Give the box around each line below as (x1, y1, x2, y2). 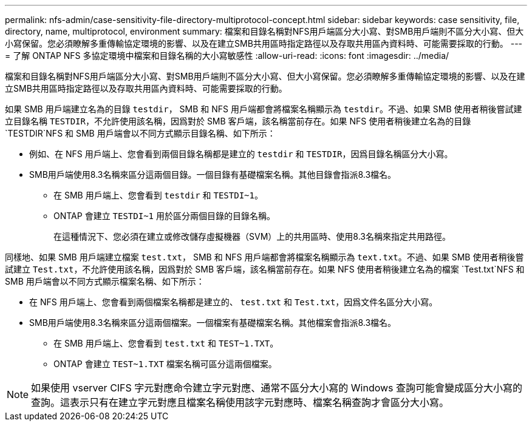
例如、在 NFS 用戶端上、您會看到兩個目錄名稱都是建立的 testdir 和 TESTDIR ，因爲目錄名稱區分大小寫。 (29, 149, 453, 159)
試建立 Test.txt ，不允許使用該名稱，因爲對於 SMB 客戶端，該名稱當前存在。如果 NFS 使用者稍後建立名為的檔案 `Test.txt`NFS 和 (5, 264, 525, 274)
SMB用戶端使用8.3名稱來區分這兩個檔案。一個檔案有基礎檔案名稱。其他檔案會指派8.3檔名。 (29, 317, 397, 328)
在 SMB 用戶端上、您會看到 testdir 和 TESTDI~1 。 (53, 190, 263, 200)
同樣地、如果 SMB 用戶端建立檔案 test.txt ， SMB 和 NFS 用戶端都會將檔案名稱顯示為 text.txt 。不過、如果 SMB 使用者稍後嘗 (5, 252, 524, 262)
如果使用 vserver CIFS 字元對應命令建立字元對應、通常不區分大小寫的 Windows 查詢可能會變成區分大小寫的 (31, 382, 523, 394)
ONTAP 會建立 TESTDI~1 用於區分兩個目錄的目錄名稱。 (53, 211, 275, 221)
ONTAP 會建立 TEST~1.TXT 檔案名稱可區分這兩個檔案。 (53, 359, 277, 369)
